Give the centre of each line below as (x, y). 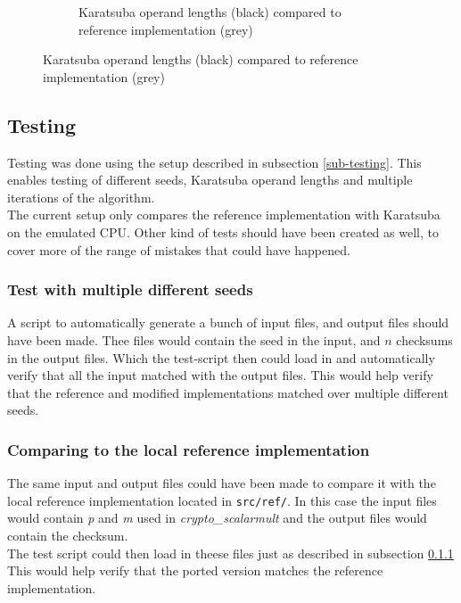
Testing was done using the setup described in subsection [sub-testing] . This (214, 162)
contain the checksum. (68, 535)
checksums (424, 339)
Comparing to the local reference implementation (189, 449)
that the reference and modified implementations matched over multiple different (228, 392)
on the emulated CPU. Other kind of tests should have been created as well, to (223, 231)
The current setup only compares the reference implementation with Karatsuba (224, 215)
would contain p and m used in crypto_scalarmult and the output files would (217, 518)
